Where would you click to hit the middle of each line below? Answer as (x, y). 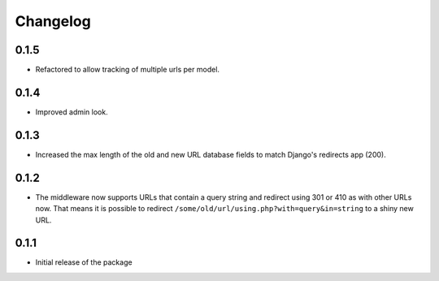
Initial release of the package (84, 262)
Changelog (53, 21)
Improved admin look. (72, 112)
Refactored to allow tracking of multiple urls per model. (127, 70)
